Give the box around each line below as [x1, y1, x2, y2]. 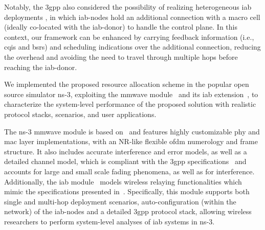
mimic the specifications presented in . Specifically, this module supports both [4, 186, 250, 197]
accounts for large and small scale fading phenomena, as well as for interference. [4, 166, 255, 176]
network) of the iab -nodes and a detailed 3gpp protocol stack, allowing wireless [4, 206, 252, 217]
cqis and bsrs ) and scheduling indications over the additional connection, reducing [4, 41, 261, 52]
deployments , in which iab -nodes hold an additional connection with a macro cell [4, 11, 260, 22]
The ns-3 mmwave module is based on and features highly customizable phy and [4, 126, 260, 136]
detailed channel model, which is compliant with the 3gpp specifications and [4, 156, 247, 167]
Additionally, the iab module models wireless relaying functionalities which [4, 176, 242, 187]
